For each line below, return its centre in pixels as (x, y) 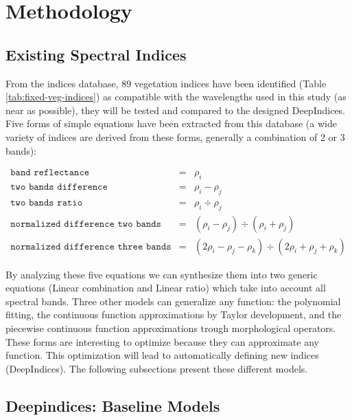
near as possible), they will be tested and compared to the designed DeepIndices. (175, 110)
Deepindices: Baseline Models (113, 405)
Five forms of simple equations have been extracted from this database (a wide (171, 123)
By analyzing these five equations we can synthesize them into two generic (162, 274)
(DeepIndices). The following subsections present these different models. (157, 368)
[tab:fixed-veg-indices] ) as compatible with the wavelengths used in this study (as (176, 97)
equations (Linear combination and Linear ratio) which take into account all (166, 288)
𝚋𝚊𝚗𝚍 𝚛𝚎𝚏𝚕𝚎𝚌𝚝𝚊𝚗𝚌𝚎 (50, 173)
